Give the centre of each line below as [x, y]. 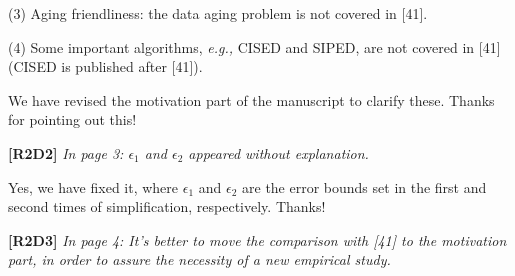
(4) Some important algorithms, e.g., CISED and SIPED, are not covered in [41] [254, 46]
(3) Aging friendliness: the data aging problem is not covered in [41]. [218, 13]
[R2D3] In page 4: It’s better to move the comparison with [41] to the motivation [257, 239]
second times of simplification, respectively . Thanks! [167, 206]
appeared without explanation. [278, 152]
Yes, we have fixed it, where [93, 186]
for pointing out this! [72, 119]
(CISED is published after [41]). [105, 66]
